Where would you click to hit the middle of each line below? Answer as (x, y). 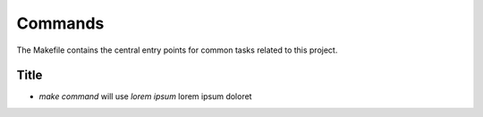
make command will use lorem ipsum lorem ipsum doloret (145, 96)
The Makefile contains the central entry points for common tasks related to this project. (177, 50)
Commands (60, 23)
